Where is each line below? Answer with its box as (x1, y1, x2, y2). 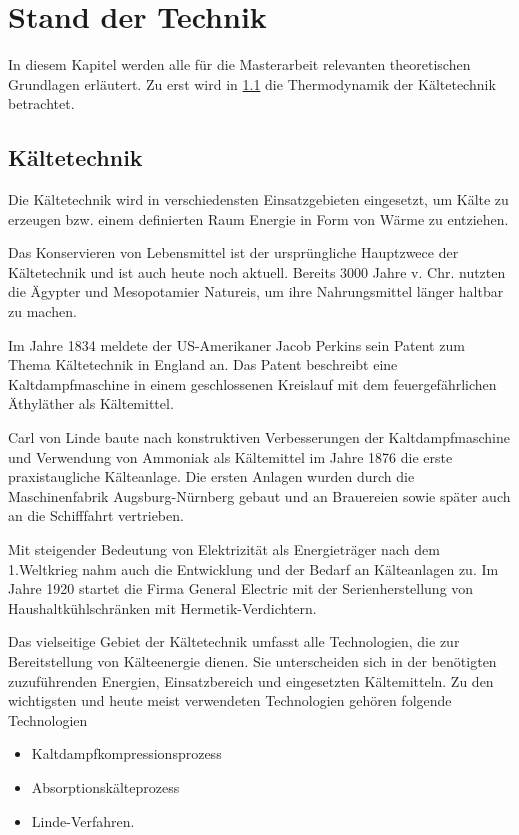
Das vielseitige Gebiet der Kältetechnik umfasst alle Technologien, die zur (8, 631, 460, 652)
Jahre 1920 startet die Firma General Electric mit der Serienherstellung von (8, 578, 474, 599)
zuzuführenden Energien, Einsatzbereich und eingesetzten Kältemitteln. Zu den (8, 670, 494, 691)
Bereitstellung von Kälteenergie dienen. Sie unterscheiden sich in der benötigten (8, 650, 497, 671)
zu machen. (8, 301, 77, 322)
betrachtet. (8, 93, 75, 114)
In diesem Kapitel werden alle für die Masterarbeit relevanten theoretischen (8, 54, 471, 75)
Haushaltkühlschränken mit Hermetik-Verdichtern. (8, 597, 317, 618)
